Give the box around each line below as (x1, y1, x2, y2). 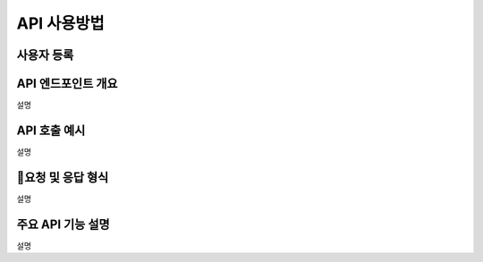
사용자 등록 (16, 47, 74, 63)
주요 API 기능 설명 (16, 216, 111, 232)
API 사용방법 (16, 13, 105, 33)
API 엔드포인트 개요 (16, 76, 118, 91)
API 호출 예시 (16, 123, 86, 138)
